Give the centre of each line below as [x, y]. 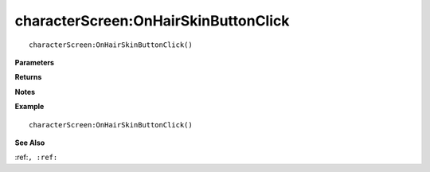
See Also [30, 143]
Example [29, 107]
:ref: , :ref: [36, 157]
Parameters [35, 62]
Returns [28, 77]
